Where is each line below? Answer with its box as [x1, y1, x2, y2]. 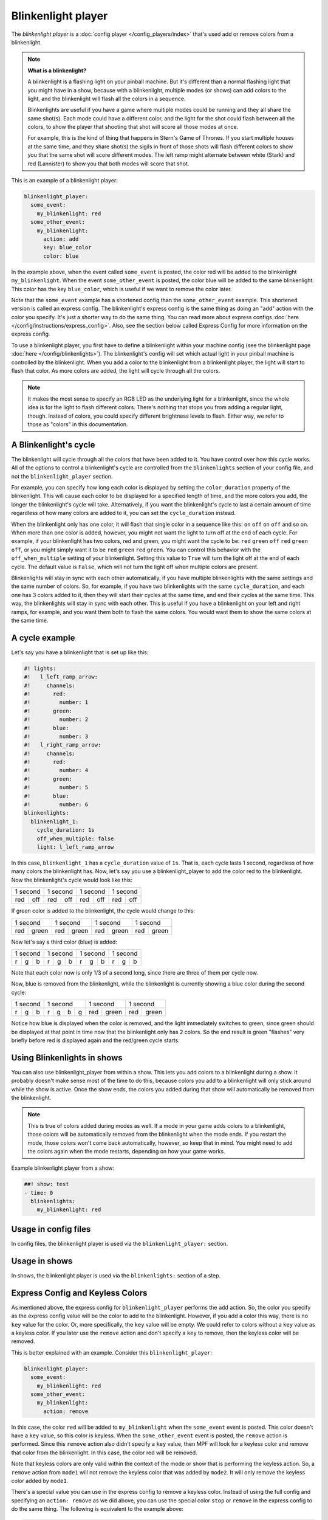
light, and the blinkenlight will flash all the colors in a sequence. [27, 95, 186, 102]
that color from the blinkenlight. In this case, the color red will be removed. [11, 1449, 197, 1456]
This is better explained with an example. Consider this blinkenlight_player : [11, 1349, 213, 1356]
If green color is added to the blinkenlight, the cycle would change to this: [11, 907, 196, 914]
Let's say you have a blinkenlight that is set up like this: [11, 648, 149, 656]
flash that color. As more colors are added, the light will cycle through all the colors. [11, 367, 220, 375]
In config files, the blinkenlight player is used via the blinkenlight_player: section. [11, 1240, 228, 1247]
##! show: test [24, 1181, 69, 1188]
